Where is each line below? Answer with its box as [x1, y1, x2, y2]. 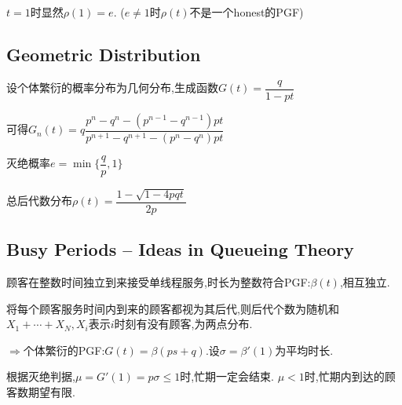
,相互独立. [339, 274, 390, 290]
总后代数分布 [6, 192, 72, 209]
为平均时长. [275, 341, 334, 358]
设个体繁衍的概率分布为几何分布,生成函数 [6, 79, 218, 96]
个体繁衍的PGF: [23, 341, 105, 358]
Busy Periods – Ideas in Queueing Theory [6, 237, 354, 261]
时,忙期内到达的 [304, 368, 385, 385]
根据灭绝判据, [6, 368, 75, 385]
